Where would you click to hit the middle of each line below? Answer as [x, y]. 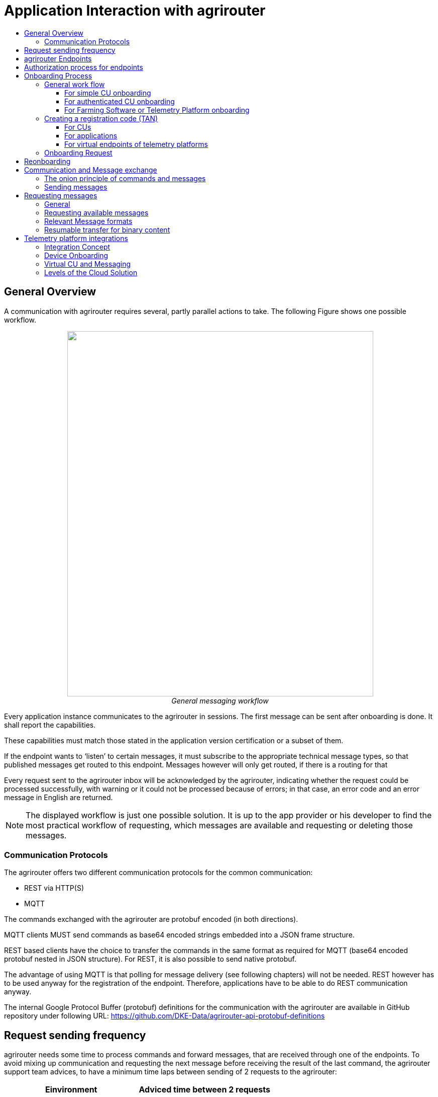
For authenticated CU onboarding [120, 101]
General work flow [75, 84]
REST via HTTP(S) [54, 888]
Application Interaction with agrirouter [135, 11]
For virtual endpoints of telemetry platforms [136, 144]
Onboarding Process [58, 75]
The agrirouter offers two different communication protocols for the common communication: [158, 873]
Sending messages [76, 187]
